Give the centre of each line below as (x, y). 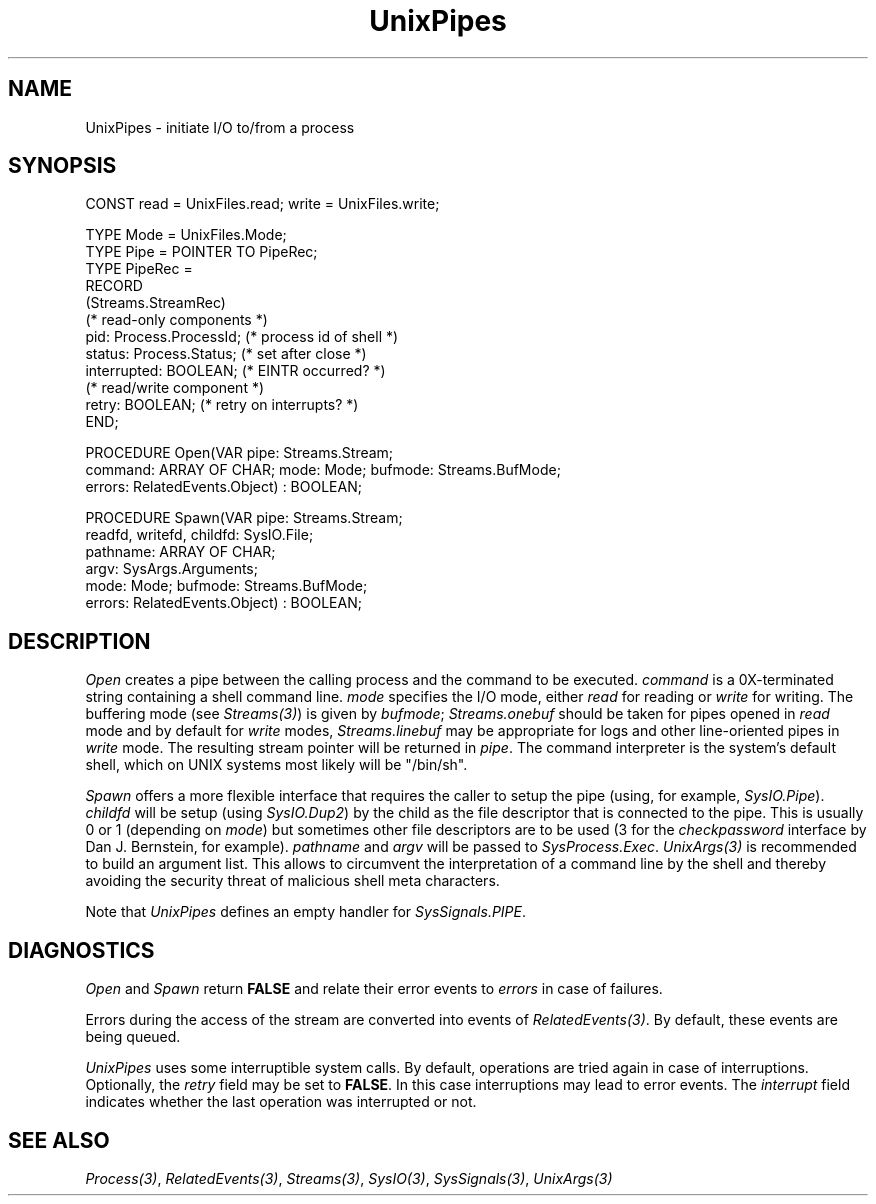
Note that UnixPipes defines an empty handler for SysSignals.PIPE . (306, 912)
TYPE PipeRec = (139, 269)
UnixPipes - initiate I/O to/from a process (220, 127)
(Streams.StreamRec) (155, 303)
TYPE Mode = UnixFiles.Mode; (186, 235)
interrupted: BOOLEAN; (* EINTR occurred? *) (235, 371)
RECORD (114, 286)
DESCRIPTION (79, 641)
